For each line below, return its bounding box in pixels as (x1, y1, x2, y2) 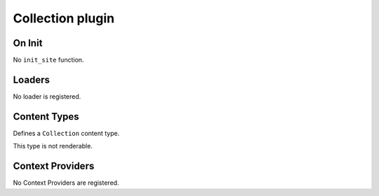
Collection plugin (13, 10, 115, 26)
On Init (13, 37, 43, 49)
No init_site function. (13, 56, 84, 64)
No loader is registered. (13, 92, 81, 101)
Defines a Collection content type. (13, 129, 120, 137)
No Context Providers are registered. (13, 178, 119, 187)
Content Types (13, 111, 80, 122)
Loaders (13, 73, 51, 85)
